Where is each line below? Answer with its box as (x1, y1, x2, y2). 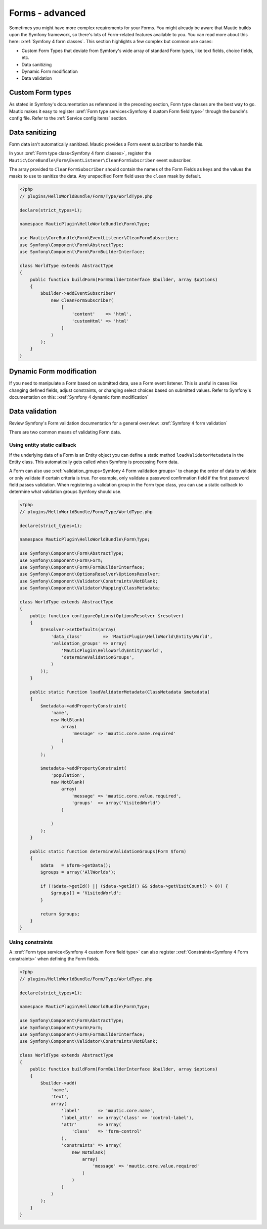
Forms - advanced (9, 7, 86, 18)
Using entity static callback (9, 441, 77, 448)
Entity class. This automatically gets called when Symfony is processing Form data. (9, 459, 179, 465)
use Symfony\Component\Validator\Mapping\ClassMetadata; (19, 585, 161, 591)
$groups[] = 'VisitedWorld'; (50, 890, 122, 896)
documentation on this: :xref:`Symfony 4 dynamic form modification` (9, 394, 149, 400)
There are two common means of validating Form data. (9, 429, 121, 435)
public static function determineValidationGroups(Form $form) (30, 849, 187, 854)
